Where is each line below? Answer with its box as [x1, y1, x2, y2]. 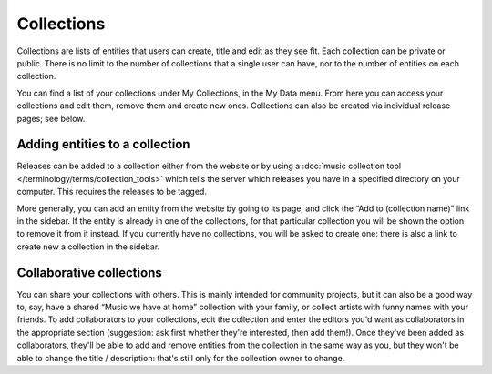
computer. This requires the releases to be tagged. [16, 187, 207, 197]
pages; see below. [16, 113, 86, 124]
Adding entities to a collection [16, 136, 190, 152]
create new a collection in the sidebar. [16, 241, 160, 252]
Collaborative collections [16, 265, 163, 280]
